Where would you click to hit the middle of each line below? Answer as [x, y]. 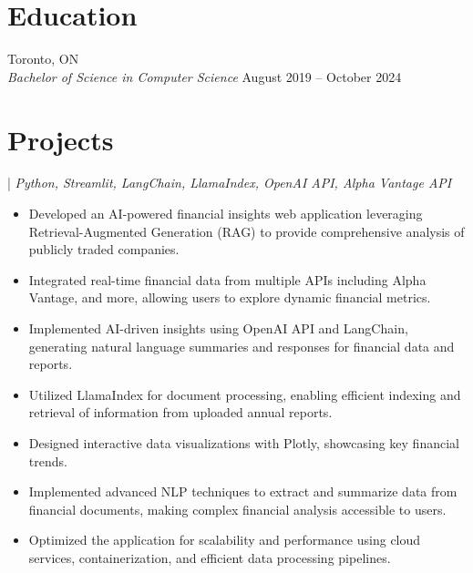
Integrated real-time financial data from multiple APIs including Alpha [227, 279]
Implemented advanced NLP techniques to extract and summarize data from [243, 491]
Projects [61, 139]
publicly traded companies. [104, 249]
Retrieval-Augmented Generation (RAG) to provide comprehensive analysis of [247, 231]
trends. [48, 460]
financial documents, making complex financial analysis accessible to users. [237, 509]
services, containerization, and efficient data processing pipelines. [210, 557]
